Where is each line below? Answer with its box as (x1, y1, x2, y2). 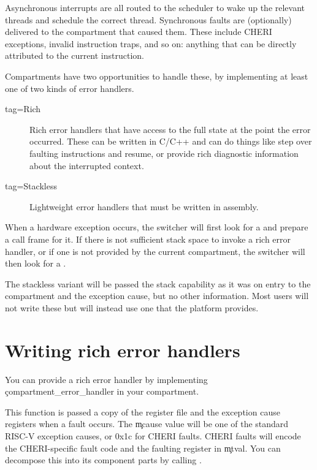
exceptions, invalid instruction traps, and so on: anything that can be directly (5, 37, 297, 50)
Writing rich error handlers (5, 337, 240, 362)
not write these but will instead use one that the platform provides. (5, 301, 259, 314)
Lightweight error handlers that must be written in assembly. (29, 200, 259, 213)
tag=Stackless (5, 180, 57, 192)
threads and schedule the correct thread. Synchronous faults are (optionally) (5, 13, 292, 26)
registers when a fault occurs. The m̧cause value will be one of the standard (5, 417, 289, 430)
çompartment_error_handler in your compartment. (5, 385, 199, 398)
